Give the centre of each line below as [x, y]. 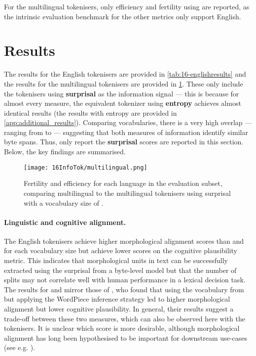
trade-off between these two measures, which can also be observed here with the [125, 318]
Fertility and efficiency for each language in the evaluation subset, [123, 183]
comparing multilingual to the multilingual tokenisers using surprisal [127, 193]
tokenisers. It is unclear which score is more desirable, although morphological [122, 328]
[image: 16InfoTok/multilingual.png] [86, 167]
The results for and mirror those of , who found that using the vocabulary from [124, 289]
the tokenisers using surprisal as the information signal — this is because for [122, 93]
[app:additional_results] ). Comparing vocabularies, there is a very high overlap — [128, 122]
